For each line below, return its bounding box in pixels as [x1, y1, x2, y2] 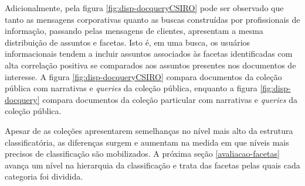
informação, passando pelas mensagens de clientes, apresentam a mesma [5, 25, 263, 37]
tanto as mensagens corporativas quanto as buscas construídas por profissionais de [5, 13, 300, 25]
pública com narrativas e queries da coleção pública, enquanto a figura [5, 82, 257, 94]
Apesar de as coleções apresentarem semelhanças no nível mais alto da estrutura [5, 124, 293, 136]
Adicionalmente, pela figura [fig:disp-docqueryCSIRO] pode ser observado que [5, 2, 284, 13]
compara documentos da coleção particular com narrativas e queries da [42, 93, 297, 105]
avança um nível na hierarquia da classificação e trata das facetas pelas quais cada [5, 159, 300, 171]
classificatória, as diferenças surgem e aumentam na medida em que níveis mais [5, 136, 289, 148]
